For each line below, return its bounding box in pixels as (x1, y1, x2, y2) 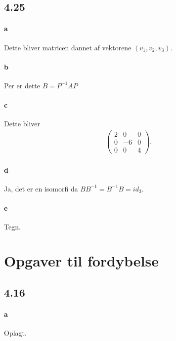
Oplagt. (4, 327, 27, 338)
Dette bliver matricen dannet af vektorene (4, 42, 132, 52)
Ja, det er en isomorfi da (4, 183, 78, 193)
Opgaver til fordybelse (4, 251, 159, 271)
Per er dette (4, 80, 40, 90)
